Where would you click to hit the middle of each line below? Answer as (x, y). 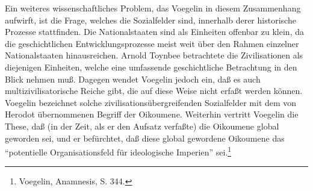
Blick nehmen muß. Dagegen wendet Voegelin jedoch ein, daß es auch (133, 79)
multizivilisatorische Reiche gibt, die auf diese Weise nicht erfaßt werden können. (154, 91)
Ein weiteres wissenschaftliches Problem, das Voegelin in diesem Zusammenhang (153, 8)
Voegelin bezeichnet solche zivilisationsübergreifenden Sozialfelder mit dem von (151, 102)
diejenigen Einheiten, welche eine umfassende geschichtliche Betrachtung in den (151, 67)
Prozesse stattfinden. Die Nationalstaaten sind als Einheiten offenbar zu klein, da (154, 32)
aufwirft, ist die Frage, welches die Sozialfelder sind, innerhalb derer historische (150, 20)
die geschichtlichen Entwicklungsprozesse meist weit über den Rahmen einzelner (152, 43)
